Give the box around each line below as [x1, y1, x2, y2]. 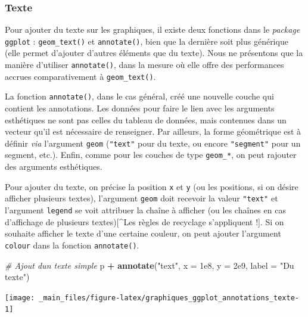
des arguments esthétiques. [5, 160, 102, 173]
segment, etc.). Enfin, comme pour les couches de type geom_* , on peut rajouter [5, 148, 297, 161]
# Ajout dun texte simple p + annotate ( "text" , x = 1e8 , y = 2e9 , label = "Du [5, 259, 294, 271]
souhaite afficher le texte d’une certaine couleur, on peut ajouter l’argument [5, 227, 281, 240]
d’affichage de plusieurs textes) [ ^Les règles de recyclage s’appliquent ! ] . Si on [5, 215, 284, 228]
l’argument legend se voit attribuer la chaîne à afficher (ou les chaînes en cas [5, 204, 286, 216]
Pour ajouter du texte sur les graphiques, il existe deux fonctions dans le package [5, 23, 300, 36]
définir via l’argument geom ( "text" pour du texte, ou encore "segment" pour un [5, 136, 301, 149]
